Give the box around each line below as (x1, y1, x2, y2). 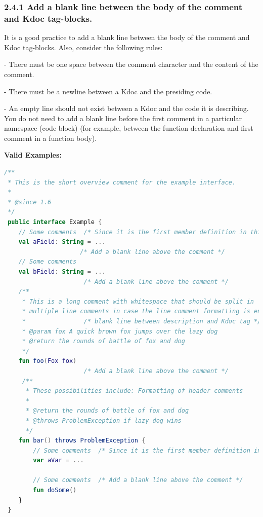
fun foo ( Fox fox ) (18, 357, 77, 365)
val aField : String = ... (18, 238, 106, 246)
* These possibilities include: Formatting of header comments (25, 387, 243, 395)
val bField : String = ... (18, 268, 106, 276)
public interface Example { (8, 218, 102, 226)
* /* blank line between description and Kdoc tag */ (22, 317, 261, 325)
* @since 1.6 (8, 198, 52, 206)
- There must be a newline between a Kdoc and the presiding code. (4, 86, 212, 96)
